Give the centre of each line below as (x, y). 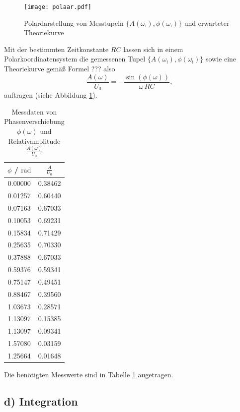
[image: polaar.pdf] (58, 7)
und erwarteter (207, 23)
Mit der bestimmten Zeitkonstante (56, 49)
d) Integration (41, 401)
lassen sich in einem (153, 49)
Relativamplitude (34, 141)
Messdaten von (34, 111)
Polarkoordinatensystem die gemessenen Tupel (75, 59)
